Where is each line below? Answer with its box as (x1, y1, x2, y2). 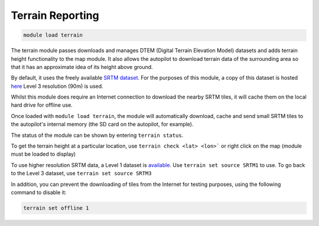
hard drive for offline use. (11, 101, 73, 109)
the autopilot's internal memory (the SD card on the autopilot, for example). (11, 121, 194, 128)
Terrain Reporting (11, 9, 100, 22)
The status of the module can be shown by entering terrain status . (11, 132, 184, 139)
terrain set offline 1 (23, 204, 89, 211)
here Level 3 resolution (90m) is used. (11, 83, 103, 90)
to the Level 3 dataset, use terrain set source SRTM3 (11, 170, 152, 177)
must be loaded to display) (11, 150, 76, 158)
